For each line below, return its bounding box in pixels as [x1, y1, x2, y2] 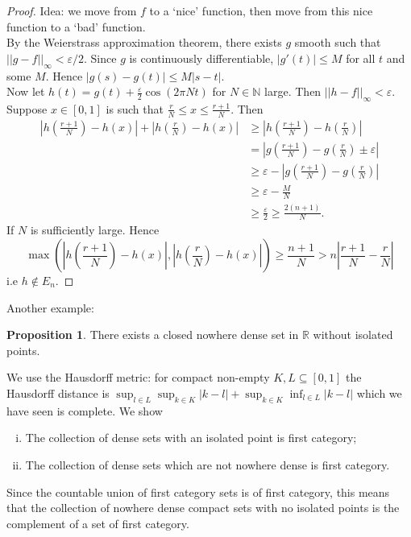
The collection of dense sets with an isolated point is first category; [25, 429, 357, 446]
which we [356, 385, 402, 401]
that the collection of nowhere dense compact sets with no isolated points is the [6, 499, 400, 516]
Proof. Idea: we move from [6, 2, 137, 19]
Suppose [6, 100, 48, 117]
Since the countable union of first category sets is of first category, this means [6, 483, 390, 500]
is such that [106, 100, 164, 117]
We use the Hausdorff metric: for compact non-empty [6, 369, 270, 386]
